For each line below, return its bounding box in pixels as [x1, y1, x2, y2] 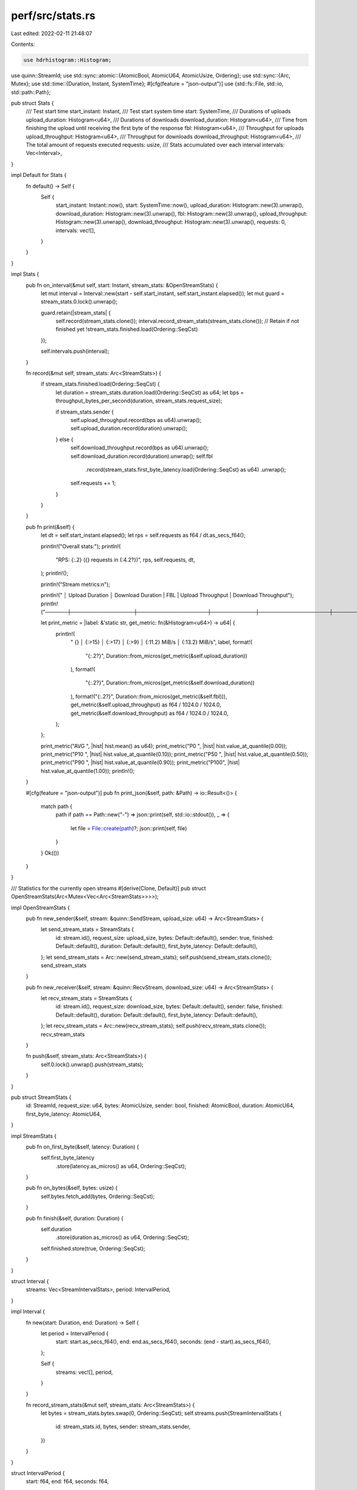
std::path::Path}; [11, 88, 51, 95]
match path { [40, 803, 73, 810]
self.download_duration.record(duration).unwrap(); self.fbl [70, 452, 213, 460]
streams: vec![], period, [55, 1368, 113, 1376]
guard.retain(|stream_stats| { [40, 309, 111, 316]
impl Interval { [11, 1308, 45, 1315]
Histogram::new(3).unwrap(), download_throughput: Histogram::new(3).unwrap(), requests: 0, [55, 218, 286, 226]
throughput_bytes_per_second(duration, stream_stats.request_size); [55, 397, 223, 405]
